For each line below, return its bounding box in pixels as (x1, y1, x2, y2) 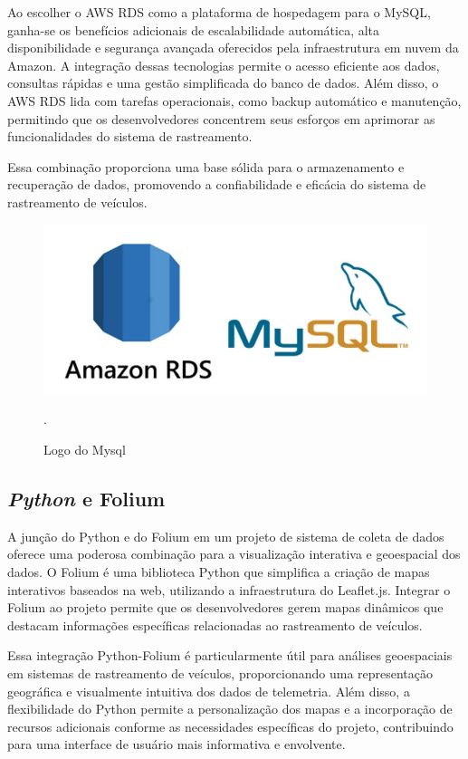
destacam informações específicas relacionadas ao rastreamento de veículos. (7, 615, 423, 634)
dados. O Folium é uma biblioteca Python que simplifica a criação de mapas (7, 562, 430, 581)
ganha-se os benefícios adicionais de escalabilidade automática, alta (7, 20, 380, 39)
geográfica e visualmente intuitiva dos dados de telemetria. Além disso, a (7, 681, 410, 700)
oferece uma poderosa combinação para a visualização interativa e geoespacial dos (7, 544, 461, 563)
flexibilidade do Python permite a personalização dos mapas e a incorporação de (7, 699, 453, 718)
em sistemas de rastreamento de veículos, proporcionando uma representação (7, 663, 434, 682)
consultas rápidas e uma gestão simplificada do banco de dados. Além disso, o (7, 73, 439, 92)
